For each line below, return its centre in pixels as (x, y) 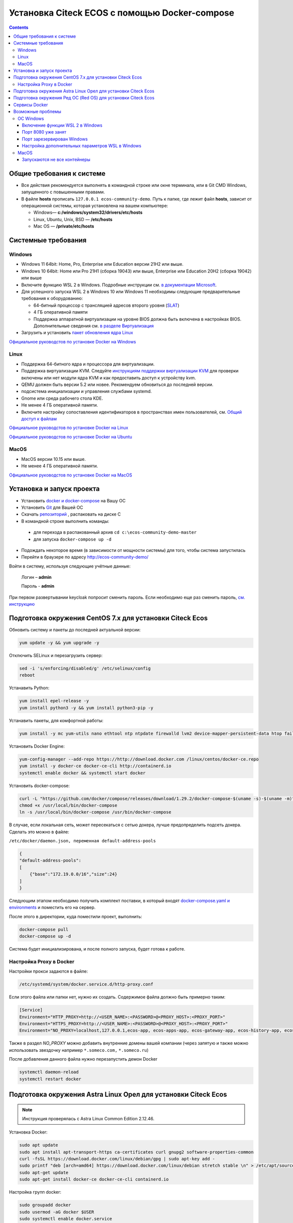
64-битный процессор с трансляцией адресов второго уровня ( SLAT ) (106, 305)
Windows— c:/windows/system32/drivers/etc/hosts (88, 212)
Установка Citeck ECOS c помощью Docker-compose (122, 13)
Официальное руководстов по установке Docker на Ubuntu (71, 437)
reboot (27, 675)
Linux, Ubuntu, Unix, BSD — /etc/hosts (73, 219)
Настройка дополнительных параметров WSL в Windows (82, 146)
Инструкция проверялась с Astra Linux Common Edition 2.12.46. (88, 1118)
